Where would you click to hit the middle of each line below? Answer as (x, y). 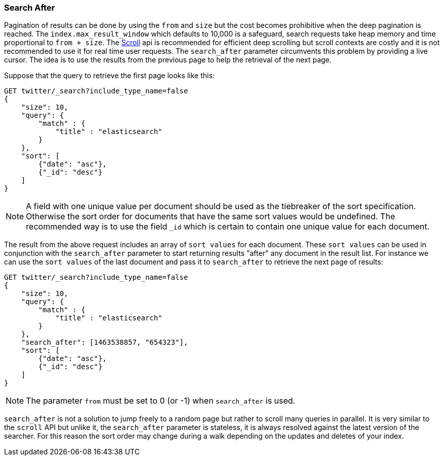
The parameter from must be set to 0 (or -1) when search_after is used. (161, 401)
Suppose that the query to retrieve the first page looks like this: (109, 76)
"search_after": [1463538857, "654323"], (105, 342)
